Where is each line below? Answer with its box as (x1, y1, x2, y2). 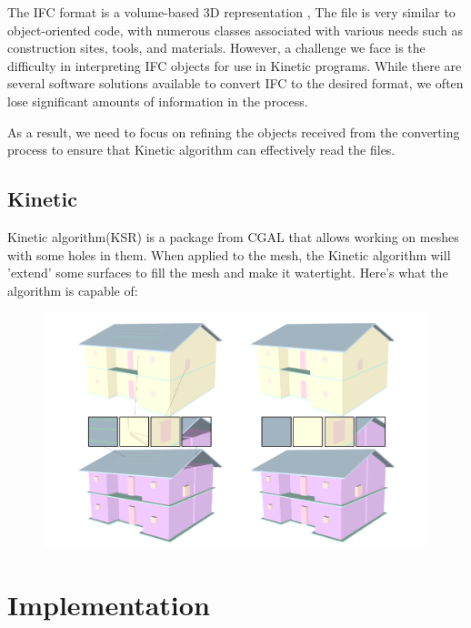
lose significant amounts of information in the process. (7, 91, 308, 110)
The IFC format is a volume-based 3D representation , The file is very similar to (7, 3, 456, 21)
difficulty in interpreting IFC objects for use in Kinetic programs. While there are (7, 56, 462, 75)
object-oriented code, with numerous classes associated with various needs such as (7, 20, 463, 39)
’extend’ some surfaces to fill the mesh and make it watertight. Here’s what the (7, 263, 448, 282)
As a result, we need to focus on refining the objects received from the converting (7, 122, 460, 141)
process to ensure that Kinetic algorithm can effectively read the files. (7, 140, 396, 159)
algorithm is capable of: (7, 280, 138, 299)
